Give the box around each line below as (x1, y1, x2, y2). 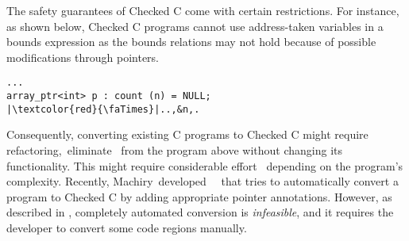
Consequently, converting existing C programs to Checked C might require (6, 126, 368, 143)
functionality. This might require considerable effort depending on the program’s (6, 157, 403, 174)
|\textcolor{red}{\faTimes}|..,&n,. (6, 103, 200, 115)
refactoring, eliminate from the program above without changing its (6, 141, 343, 158)
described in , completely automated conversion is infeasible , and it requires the (6, 204, 394, 220)
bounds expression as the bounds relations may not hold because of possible (6, 33, 376, 50)
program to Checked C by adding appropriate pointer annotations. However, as (6, 188, 392, 205)
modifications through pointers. (6, 48, 159, 65)
